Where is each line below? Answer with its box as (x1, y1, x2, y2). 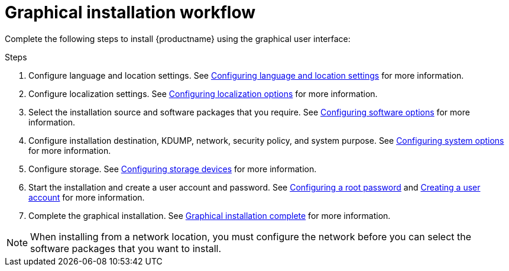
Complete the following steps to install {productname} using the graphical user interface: (5, 33, 351, 44)
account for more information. (28, 192, 145, 202)
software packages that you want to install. (30, 242, 222, 254)
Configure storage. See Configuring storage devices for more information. (28, 163, 317, 174)
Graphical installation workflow (5, 2, 256, 22)
